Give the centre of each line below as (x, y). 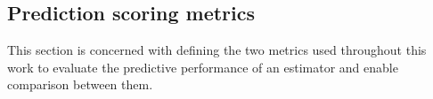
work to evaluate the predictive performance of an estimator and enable (203, 67)
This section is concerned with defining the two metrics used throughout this (217, 50)
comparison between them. (80, 84)
